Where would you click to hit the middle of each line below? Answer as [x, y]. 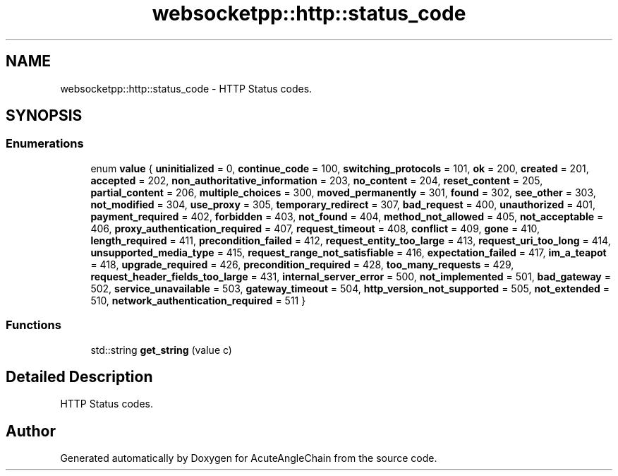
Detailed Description [79, 376]
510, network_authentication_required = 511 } [198, 300]
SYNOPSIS [44, 116]
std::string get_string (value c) [161, 350]
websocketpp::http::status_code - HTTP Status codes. [186, 88]
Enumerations [45, 144]
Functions [34, 325]
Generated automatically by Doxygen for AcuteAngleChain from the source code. [249, 458]
